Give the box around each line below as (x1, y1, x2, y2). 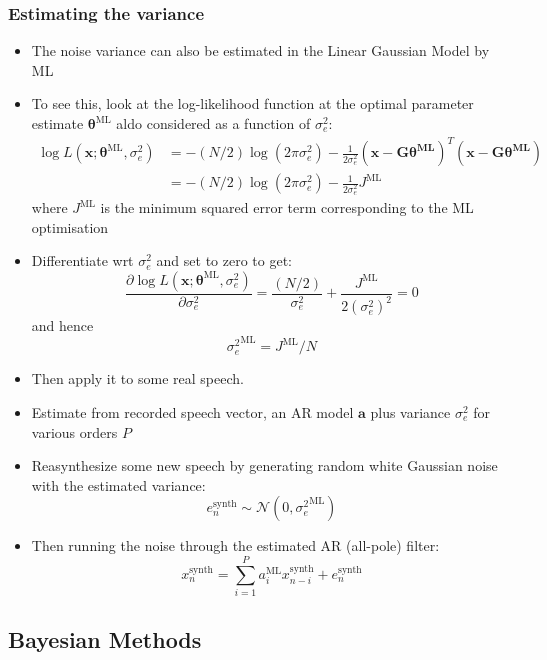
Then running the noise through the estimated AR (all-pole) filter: (31, 535, 440, 556)
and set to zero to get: (156, 250, 293, 271)
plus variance (370, 401, 451, 422)
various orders (31, 421, 118, 442)
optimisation (31, 216, 109, 237)
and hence (31, 315, 94, 336)
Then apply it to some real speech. (31, 368, 244, 389)
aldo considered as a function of (116, 113, 311, 133)
